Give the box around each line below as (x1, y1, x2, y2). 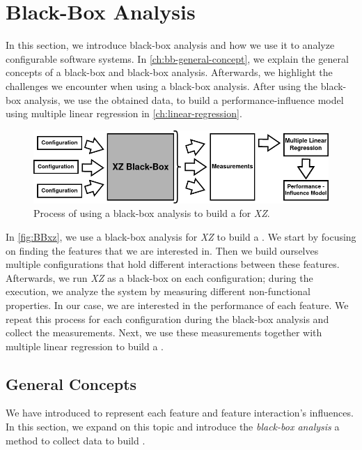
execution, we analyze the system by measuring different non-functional (6, 284, 310, 299)
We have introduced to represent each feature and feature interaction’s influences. (6, 405, 354, 420)
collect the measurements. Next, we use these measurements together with (6, 325, 322, 340)
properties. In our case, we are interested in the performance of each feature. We (6, 297, 349, 312)
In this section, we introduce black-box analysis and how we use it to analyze (6, 38, 335, 52)
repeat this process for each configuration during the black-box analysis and (6, 311, 329, 326)
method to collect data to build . (6, 433, 145, 447)
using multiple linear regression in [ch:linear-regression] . (6, 106, 242, 121)
